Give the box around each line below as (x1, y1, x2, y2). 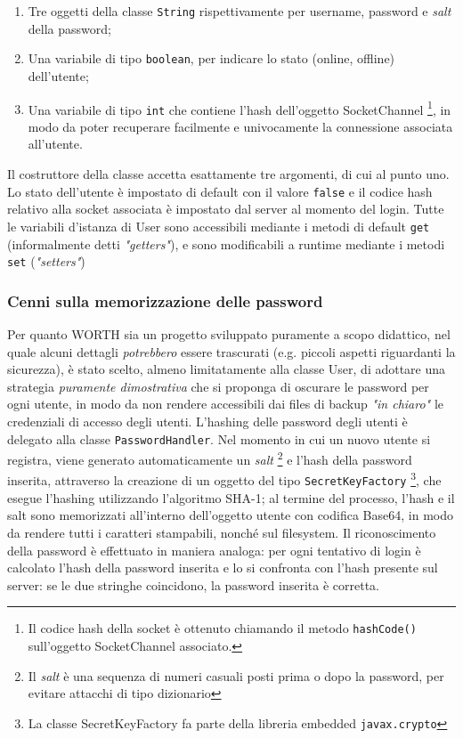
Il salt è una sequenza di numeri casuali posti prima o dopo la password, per (28, 666, 444, 685)
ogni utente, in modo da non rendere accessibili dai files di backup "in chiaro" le (7, 394, 444, 413)
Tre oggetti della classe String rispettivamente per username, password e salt (28, 2, 451, 20)
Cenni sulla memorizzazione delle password (7, 289, 323, 312)
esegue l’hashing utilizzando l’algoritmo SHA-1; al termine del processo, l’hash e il (7, 488, 455, 507)
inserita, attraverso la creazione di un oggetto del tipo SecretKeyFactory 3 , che (7, 468, 442, 490)
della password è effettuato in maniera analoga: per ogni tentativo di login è (7, 540, 421, 559)
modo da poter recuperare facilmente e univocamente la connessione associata (28, 117, 453, 135)
